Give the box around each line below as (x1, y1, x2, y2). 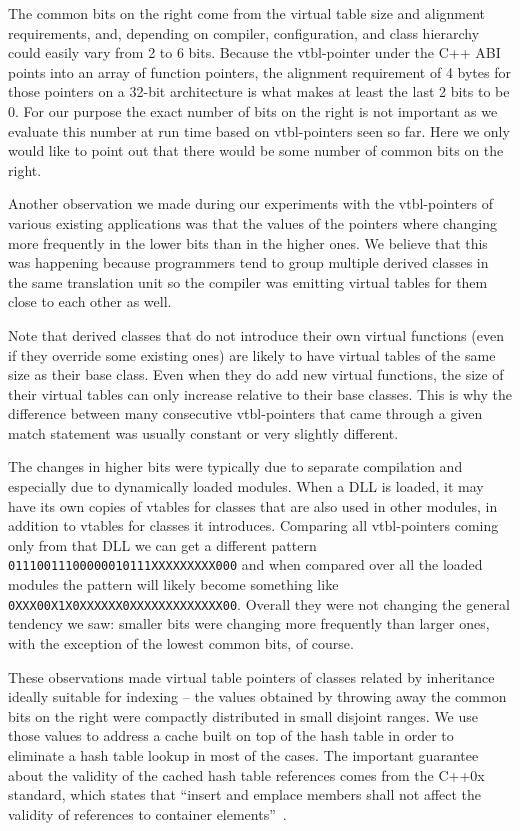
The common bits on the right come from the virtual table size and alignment (8, 3, 486, 23)
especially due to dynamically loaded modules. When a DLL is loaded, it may (8, 476, 484, 497)
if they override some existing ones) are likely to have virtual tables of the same (8, 344, 496, 365)
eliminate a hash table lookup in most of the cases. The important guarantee (8, 744, 479, 765)
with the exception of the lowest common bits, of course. (8, 632, 354, 653)
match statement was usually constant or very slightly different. (8, 422, 399, 443)
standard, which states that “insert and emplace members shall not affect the (8, 784, 482, 805)
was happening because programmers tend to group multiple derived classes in (8, 252, 489, 273)
